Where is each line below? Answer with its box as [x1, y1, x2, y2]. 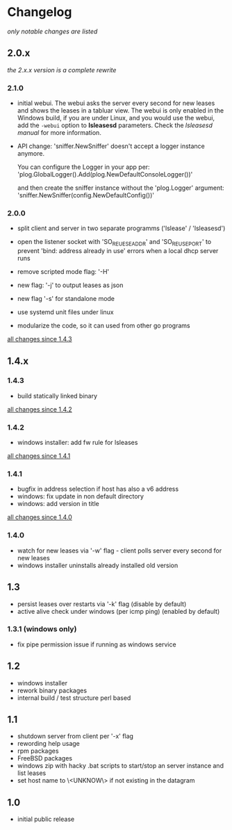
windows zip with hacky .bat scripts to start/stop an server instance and [17, 762, 224, 770]
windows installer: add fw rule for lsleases [17, 439, 138, 447]
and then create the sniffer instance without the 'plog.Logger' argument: [17, 184, 224, 192]
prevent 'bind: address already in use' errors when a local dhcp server [17, 247, 219, 255]
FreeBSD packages [17, 754, 73, 763]
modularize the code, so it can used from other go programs [17, 321, 190, 330]
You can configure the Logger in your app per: [17, 163, 151, 171]
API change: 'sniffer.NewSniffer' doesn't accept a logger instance [17, 142, 205, 150]
